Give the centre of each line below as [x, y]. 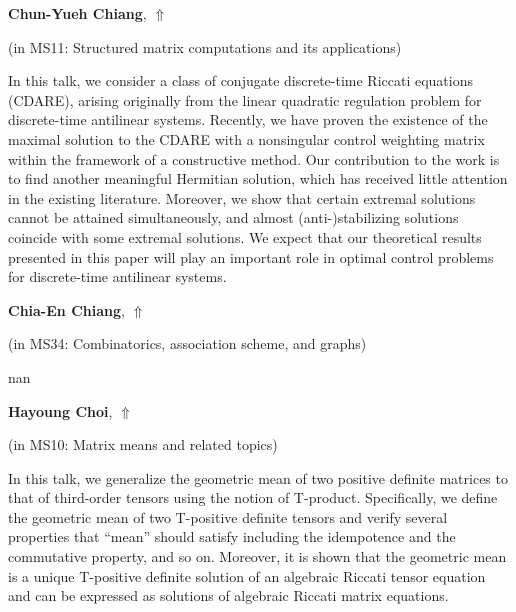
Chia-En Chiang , [66, 309]
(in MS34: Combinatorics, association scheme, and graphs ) [187, 343]
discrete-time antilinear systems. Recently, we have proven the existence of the [248, 119]
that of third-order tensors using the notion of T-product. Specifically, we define [253, 497]
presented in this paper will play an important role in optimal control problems [251, 256]
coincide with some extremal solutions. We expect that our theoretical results [245, 236]
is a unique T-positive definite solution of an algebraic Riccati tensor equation [247, 575]
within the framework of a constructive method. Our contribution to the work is [254, 158]
